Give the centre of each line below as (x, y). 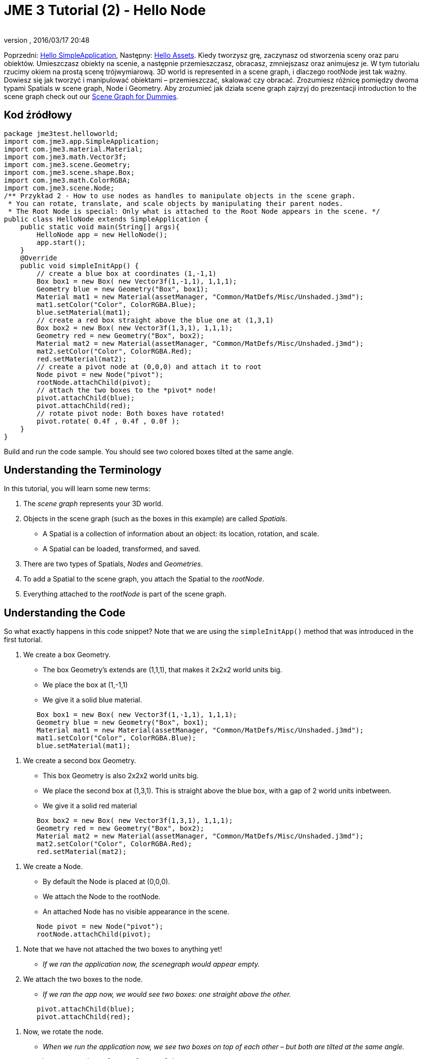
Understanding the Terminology (83, 470)
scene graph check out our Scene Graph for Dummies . (91, 96)
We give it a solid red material (90, 806)
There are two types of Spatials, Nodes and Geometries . (113, 564)
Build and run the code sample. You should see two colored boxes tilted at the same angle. (149, 451)
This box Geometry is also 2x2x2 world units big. (121, 776)
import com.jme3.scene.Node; (59, 188)
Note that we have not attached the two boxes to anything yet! (123, 949)
